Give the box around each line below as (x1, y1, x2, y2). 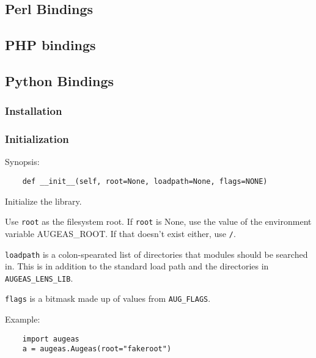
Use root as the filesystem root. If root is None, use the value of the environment (5, 215, 312, 228)
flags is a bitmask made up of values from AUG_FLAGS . (5, 292, 211, 305)
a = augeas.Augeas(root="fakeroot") (22, 345, 172, 354)
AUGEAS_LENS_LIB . (5, 271, 73, 284)
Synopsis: (5, 155, 40, 168)
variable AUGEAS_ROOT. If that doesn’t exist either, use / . (5, 227, 236, 239)
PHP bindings (5, 35, 96, 54)
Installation (5, 103, 62, 119)
